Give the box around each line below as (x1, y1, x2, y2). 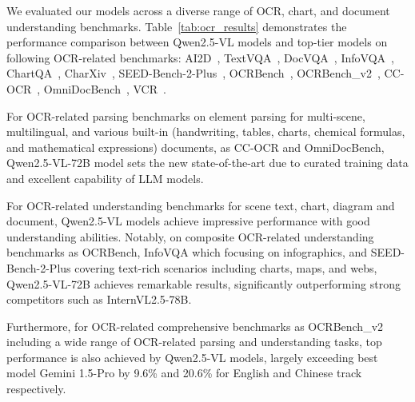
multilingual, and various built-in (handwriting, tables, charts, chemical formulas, (6, 123, 405, 140)
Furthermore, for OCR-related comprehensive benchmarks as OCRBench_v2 (6, 317, 384, 334)
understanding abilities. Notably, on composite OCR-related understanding (6, 228, 374, 245)
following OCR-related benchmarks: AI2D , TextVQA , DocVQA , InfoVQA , (6, 49, 394, 66)
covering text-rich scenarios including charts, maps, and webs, (74, 259, 377, 276)
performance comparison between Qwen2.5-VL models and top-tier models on (6, 34, 388, 50)
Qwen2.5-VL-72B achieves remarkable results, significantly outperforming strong (6, 275, 401, 292)
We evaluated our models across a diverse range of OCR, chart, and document (6, 2, 390, 18)
